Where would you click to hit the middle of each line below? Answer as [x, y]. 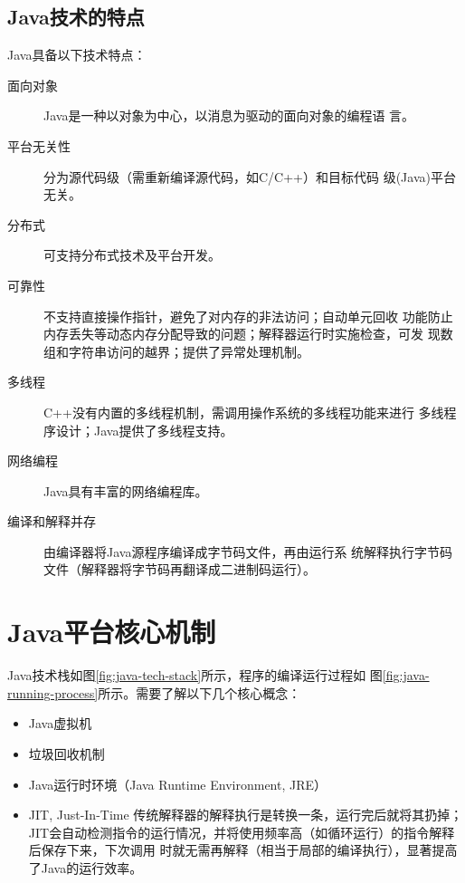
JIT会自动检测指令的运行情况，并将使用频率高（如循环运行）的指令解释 [242, 832]
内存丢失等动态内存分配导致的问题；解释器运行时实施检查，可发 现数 [248, 334]
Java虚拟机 [60, 723]
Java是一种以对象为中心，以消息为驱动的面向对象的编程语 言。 [229, 115]
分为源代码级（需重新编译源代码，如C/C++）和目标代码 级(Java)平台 [250, 176]
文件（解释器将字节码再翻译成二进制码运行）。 [180, 569]
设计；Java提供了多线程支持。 [144, 430]
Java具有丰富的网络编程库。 [126, 490]
